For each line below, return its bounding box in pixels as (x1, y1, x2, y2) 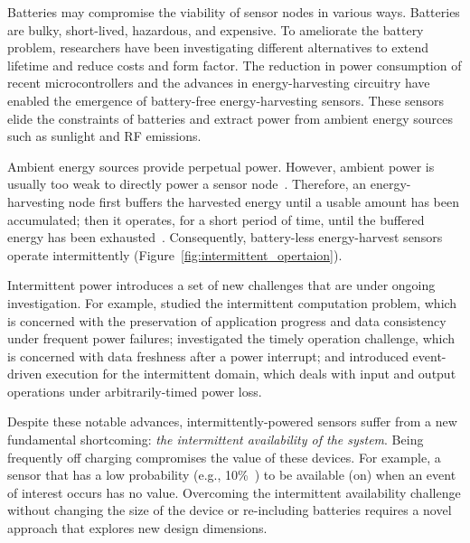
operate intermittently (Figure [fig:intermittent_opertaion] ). (7, 245, 343, 264)
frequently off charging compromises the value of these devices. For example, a (7, 447, 441, 466)
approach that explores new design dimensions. (7, 519, 268, 538)
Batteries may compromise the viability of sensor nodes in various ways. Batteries (7, 3, 460, 21)
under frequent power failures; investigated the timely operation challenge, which (7, 329, 456, 348)
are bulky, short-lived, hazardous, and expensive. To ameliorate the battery (7, 20, 424, 39)
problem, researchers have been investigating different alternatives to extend (7, 38, 429, 57)
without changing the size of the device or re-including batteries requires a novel (7, 501, 452, 520)
